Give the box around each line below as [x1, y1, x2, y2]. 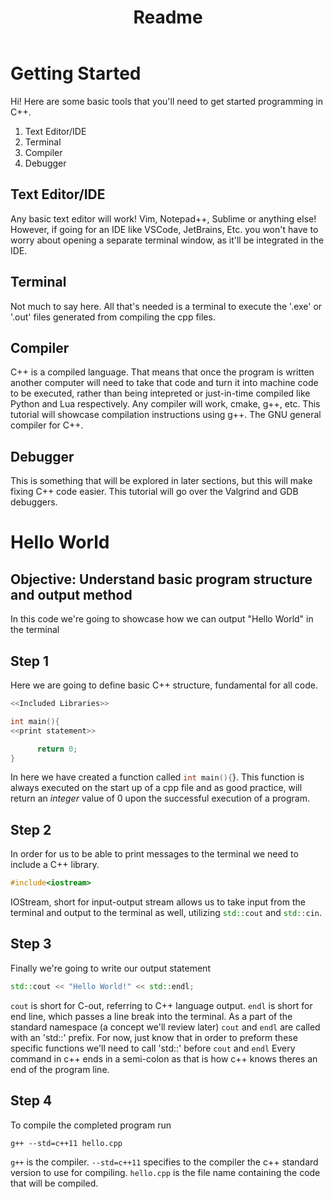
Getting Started [10, 62, 142, 85]
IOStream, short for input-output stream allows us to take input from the [10, 896, 306, 908]
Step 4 [10, 1092, 53, 1110]
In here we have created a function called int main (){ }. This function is [10, 771, 305, 783]
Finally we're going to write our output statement [10, 962, 211, 974]
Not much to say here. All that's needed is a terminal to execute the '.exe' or [10, 300, 323, 312]
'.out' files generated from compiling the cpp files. [10, 311, 216, 323]
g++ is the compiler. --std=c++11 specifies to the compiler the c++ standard [10, 1156, 319, 1168]
